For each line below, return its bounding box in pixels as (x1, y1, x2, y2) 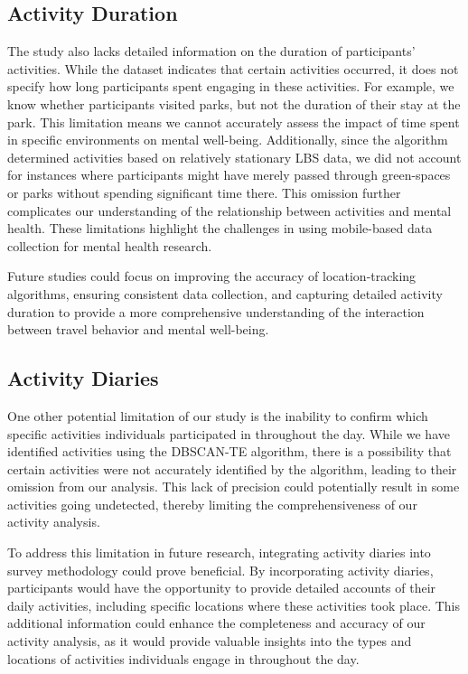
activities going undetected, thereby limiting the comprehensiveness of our (7, 494, 417, 513)
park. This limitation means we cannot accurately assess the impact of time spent (7, 112, 460, 131)
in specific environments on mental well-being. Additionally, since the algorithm (7, 130, 448, 149)
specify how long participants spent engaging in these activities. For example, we (7, 77, 454, 96)
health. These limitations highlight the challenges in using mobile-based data (7, 219, 433, 238)
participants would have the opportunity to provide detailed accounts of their (7, 578, 436, 597)
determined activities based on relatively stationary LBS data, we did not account (7, 147, 462, 166)
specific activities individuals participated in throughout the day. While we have (7, 424, 450, 443)
